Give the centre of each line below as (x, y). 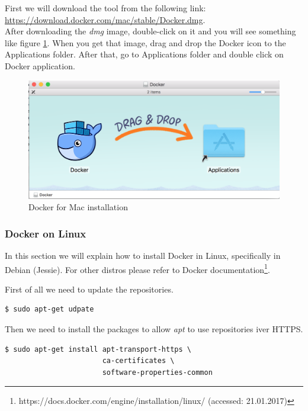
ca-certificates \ (138, 361)
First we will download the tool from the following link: (105, 8)
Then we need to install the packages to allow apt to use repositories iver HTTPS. (154, 328)
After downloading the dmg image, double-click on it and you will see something (150, 31)
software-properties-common (157, 372)
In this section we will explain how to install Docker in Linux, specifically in (143, 255)
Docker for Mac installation (78, 207)
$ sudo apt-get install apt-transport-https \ (98, 349)
